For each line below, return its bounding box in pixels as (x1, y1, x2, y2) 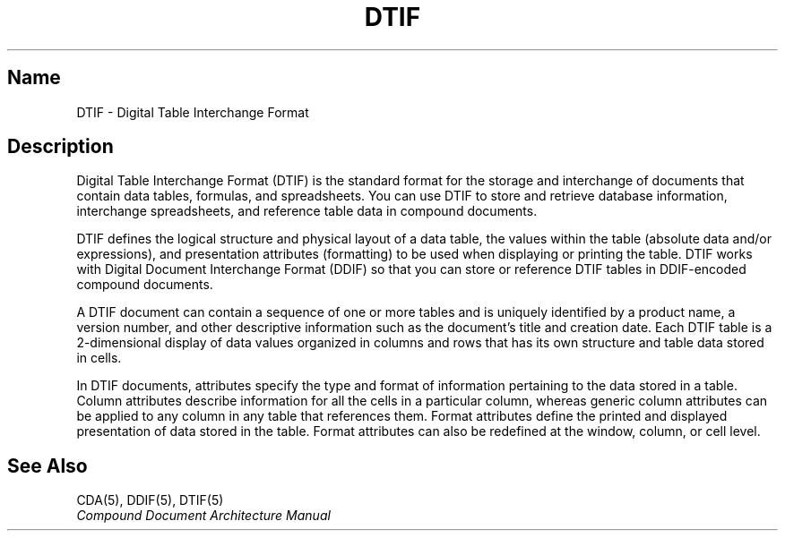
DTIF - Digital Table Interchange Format (76, 104, 309, 120)
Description (7, 135, 114, 158)
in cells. (76, 350, 122, 366)
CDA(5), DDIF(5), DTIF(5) (76, 492, 224, 508)
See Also (7, 454, 88, 477)
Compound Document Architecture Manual (76, 508, 331, 524)
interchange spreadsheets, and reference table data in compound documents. (76, 203, 538, 219)
